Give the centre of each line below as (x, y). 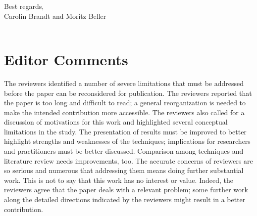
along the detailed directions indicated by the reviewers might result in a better (125, 199)
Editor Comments (66, 59)
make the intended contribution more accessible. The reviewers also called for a (124, 112)
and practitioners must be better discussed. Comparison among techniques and (124, 151)
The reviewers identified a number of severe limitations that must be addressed (124, 83)
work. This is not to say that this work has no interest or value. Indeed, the (119, 180)
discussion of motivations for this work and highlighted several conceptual (116, 122)
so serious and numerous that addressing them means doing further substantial (124, 170)
